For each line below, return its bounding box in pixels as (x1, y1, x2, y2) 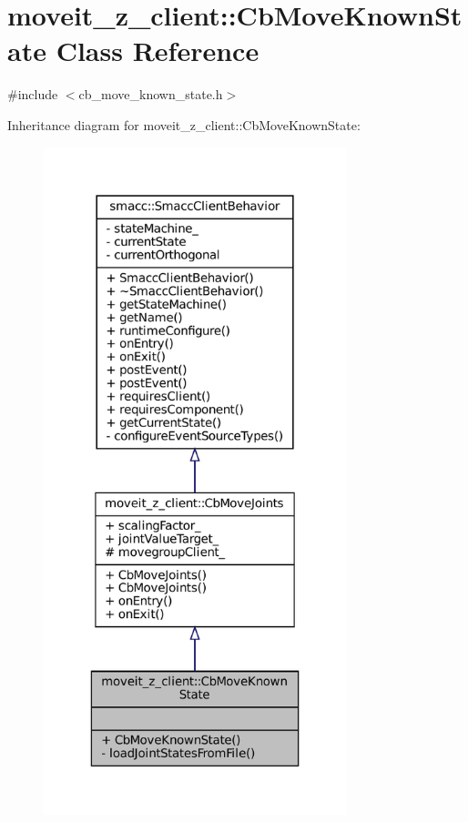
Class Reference (56, 32, 259, 69)
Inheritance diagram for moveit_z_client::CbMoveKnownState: (7, 115, 361, 134)
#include (7, 85, 58, 104)
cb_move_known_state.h (78, 85, 223, 104)
